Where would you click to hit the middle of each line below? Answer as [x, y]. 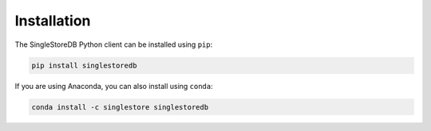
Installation [53, 21]
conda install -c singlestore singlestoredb [120, 107]
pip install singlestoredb [84, 65]
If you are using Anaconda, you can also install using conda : [114, 86]
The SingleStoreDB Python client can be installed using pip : [114, 44]
